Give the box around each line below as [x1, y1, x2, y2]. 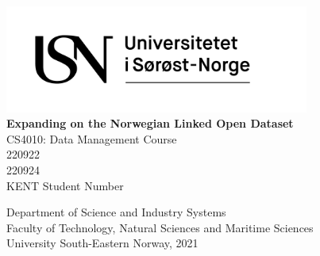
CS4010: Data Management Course [6, 130, 177, 147]
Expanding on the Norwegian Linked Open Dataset [6, 115, 294, 132]
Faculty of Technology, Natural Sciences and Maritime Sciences [6, 219, 314, 235]
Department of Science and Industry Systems [6, 204, 226, 220]
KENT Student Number [6, 177, 124, 193]
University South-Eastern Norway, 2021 [6, 235, 199, 251]
